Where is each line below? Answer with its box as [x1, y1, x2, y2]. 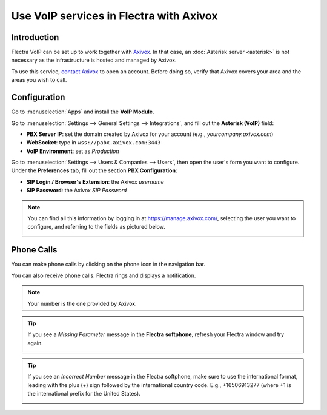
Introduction [11, 32, 59, 42]
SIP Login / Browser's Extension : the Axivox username [26, 178, 165, 185]
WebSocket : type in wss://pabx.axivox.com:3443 [26, 139, 161, 146]
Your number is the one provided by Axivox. [27, 300, 137, 307]
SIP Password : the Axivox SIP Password [26, 187, 127, 194]
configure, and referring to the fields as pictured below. [27, 223, 166, 231]
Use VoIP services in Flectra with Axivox [11, 9, 218, 22]
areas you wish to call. [11, 76, 67, 84]
